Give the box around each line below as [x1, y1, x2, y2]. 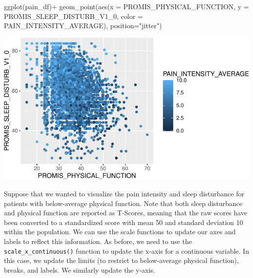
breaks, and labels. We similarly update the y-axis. [4, 264, 155, 275]
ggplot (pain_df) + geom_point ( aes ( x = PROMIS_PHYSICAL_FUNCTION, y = [4, 1, 249, 11]
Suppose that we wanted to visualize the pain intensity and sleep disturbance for [4, 188, 244, 198]
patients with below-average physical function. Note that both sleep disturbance [4, 198, 243, 208]
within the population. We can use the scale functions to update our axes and [4, 226, 236, 237]
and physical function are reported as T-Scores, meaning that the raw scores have [4, 208, 247, 218]
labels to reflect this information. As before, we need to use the [4, 236, 192, 246]
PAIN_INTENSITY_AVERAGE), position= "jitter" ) [4, 20, 162, 31]
